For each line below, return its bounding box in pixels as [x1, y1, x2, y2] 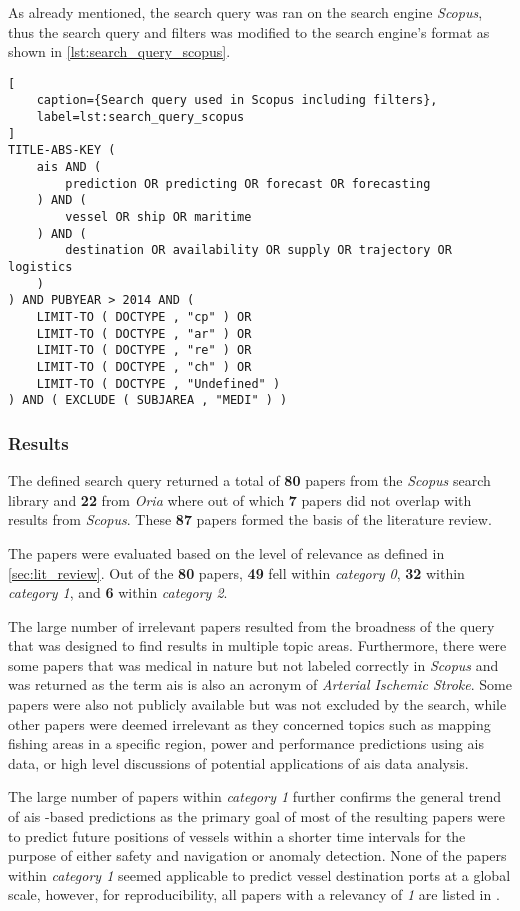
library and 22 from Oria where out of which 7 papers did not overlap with [8, 489, 472, 510]
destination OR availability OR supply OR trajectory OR [65, 243, 452, 258]
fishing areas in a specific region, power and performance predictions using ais [8, 733, 484, 754]
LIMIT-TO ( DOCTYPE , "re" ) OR [36, 343, 252, 358]
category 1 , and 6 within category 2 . [8, 582, 228, 603]
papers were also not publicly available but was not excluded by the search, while [8, 694, 507, 715]
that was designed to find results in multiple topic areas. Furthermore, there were [8, 635, 507, 656]
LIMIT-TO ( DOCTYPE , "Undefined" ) [36, 376, 281, 391]
